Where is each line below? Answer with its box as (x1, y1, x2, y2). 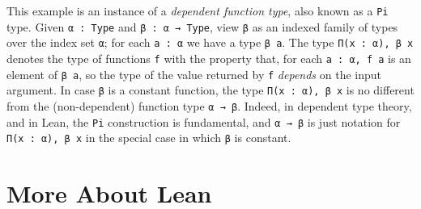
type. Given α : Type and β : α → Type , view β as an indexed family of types (6, 18, 398, 35)
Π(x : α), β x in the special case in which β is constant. (6, 129, 291, 146)
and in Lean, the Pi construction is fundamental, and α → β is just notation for (6, 113, 401, 130)
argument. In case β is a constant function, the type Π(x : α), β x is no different (6, 82, 415, 98)
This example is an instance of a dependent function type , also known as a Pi (6, 2, 389, 19)
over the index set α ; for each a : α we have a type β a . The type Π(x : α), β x (6, 34, 414, 51)
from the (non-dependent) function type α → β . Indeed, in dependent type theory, (6, 97, 412, 114)
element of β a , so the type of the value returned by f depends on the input (6, 65, 381, 82)
